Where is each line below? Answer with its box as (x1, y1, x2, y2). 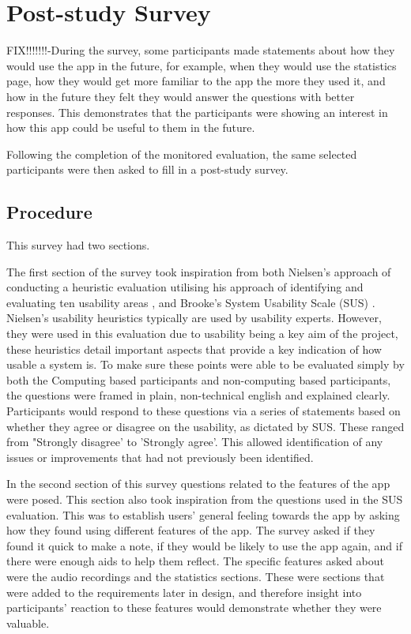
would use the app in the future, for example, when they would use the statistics (6, 57, 397, 73)
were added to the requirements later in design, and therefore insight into (6, 583, 362, 600)
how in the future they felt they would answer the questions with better (6, 88, 355, 104)
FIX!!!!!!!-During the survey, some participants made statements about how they (6, 42, 395, 58)
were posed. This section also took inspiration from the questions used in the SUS (6, 490, 403, 507)
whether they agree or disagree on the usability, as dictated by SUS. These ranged (6, 418, 405, 434)
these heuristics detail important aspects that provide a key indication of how (6, 340, 382, 357)
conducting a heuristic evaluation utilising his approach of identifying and (6, 279, 364, 295)
